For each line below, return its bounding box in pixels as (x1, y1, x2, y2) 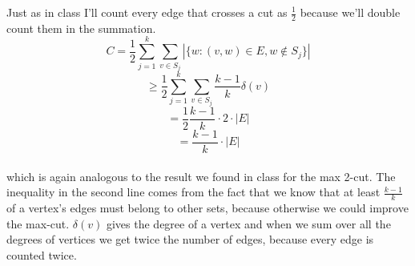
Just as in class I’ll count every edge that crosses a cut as (6, 4, 288, 20)
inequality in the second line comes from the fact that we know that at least (6, 183, 381, 200)
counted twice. (6, 246, 77, 263)
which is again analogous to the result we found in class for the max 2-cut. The (6, 167, 396, 184)
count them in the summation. (6, 19, 156, 36)
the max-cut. (6, 215, 70, 232)
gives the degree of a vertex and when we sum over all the (106, 215, 391, 232)
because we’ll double (300, 4, 401, 20)
